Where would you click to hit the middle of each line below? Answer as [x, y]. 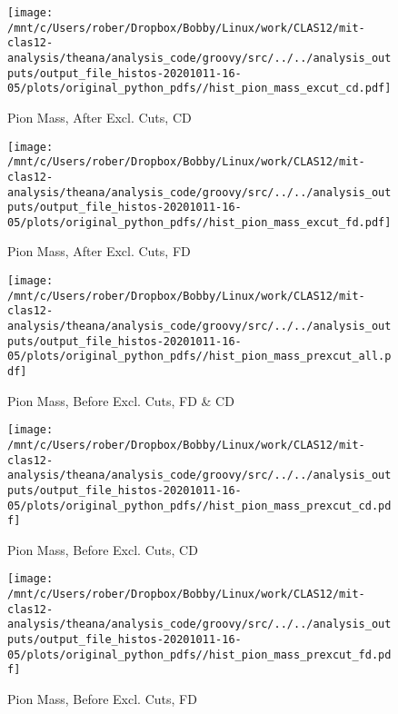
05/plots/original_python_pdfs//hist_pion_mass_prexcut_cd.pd [199, 506]
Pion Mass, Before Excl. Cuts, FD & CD [121, 400]
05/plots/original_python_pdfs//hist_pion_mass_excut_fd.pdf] [199, 222]
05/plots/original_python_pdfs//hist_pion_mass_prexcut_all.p [199, 357]
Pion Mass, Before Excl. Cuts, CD [103, 549]
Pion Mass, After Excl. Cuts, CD [99, 117]
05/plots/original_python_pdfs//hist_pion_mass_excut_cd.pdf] [199, 89]
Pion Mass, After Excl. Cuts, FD [99, 251]
